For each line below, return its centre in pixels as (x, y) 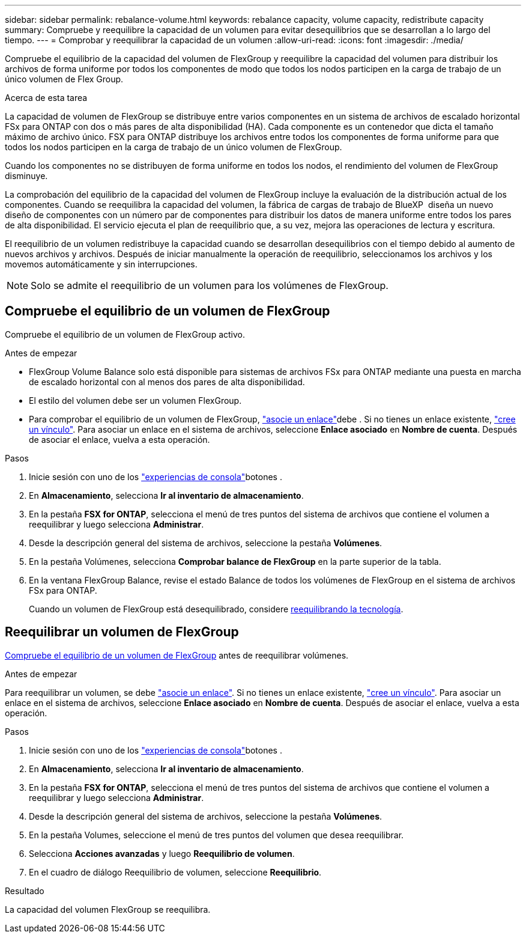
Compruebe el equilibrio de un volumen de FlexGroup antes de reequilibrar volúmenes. (177, 655)
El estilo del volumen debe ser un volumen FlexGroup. (135, 400)
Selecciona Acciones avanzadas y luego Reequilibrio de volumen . (162, 853)
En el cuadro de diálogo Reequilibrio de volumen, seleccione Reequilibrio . (175, 872)
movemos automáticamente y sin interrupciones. (101, 264)
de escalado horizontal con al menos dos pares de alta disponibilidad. (167, 382)
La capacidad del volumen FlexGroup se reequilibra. (108, 909)
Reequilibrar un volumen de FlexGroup (122, 632)
